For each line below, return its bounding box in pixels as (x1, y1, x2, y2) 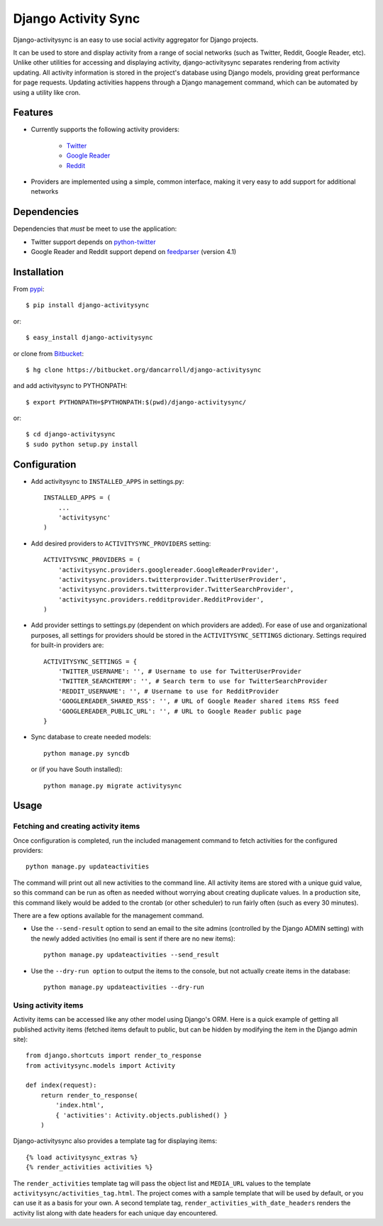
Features (13, 106, 53, 118)
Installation (13, 266, 64, 278)
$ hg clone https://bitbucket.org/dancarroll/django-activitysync (26, 365, 262, 374)
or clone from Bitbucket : (13, 349, 84, 358)
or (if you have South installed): (30, 765, 123, 773)
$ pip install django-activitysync (26, 302, 150, 309)
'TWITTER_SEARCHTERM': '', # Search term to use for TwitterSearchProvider (57, 678, 328, 685)
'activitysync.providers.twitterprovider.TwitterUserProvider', (57, 575, 287, 583)
